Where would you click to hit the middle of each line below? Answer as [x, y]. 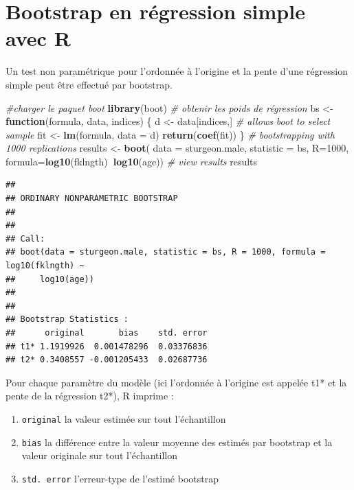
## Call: [25, 238]
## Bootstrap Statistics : [67, 319]
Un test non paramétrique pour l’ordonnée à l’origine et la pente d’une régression [177, 71]
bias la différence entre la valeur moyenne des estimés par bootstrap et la [177, 442]
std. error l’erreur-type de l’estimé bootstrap [120, 478]
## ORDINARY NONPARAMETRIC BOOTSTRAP [92, 199]
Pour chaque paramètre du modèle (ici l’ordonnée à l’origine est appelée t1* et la [176, 382]
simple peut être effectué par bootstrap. [89, 84]
